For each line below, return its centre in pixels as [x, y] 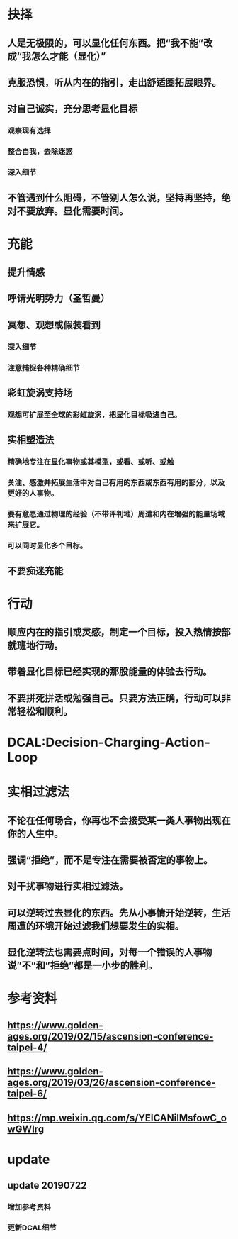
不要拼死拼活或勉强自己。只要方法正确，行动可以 [114, 698]
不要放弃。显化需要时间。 [73, 211]
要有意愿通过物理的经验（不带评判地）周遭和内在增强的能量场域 [116, 514]
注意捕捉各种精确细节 [44, 367]
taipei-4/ [27, 1047]
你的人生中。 [35, 834]
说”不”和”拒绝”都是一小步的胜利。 [83, 966]
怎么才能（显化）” [68, 56]
